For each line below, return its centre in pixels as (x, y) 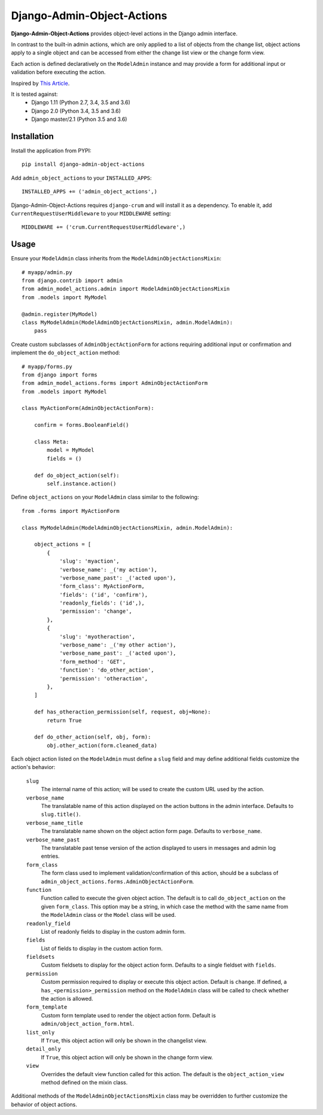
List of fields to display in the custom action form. (102, 948)
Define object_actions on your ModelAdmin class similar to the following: (105, 497)
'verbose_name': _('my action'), (109, 569)
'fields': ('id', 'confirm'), (104, 595)
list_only (40, 1032)
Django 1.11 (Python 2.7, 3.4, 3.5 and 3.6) (81, 102)
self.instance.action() (82, 484)
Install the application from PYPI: (51, 150)
